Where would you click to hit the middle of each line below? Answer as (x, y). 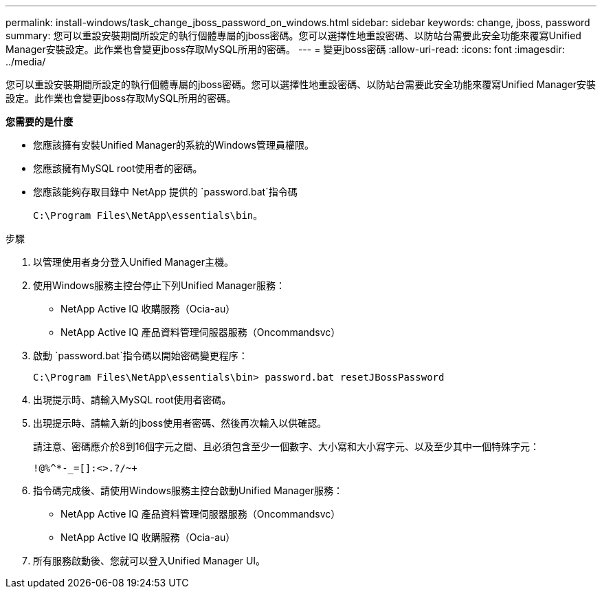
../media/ (26, 62)
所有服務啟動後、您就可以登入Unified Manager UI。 (149, 561)
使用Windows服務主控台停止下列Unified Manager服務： (159, 285)
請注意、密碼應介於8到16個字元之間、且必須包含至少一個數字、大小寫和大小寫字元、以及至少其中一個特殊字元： (287, 446)
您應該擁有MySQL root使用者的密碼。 (118, 168)
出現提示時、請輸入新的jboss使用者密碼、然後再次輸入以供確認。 (180, 423)
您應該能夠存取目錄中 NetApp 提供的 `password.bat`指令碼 (165, 192)
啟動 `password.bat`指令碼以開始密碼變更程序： (141, 356)
